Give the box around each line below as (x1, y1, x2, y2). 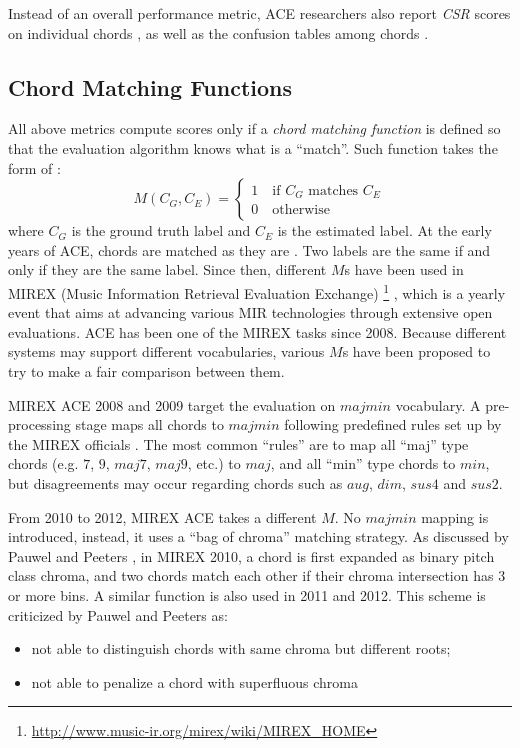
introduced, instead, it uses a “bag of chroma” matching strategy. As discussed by (8, 526, 509, 547)
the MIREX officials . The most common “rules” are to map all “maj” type (8, 433, 469, 454)
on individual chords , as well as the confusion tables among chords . (8, 22, 429, 43)
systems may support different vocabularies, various (8, 341, 325, 362)
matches (308, 183, 359, 198)
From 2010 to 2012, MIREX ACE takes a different (8, 506, 317, 527)
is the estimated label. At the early (277, 220, 492, 241)
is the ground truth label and (71, 220, 251, 241)
